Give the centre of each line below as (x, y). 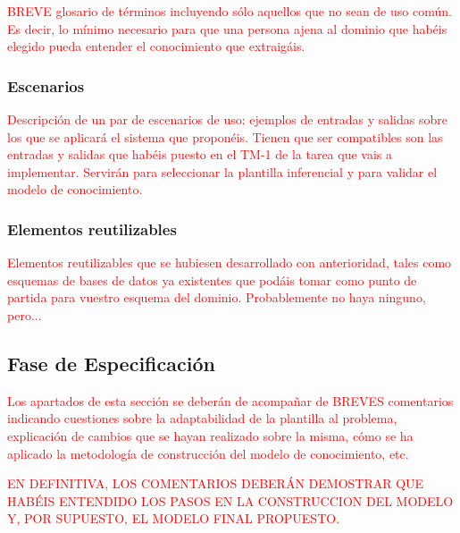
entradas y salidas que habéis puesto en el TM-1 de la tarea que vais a (200, 154)
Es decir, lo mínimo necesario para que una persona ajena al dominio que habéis (227, 28)
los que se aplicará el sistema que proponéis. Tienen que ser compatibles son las (225, 136)
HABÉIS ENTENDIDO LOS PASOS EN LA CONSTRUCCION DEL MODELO (230, 500)
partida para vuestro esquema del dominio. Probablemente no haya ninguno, (217, 297)
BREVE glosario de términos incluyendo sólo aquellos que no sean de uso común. (230, 11)
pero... (25, 314)
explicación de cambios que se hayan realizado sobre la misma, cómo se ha (210, 435)
